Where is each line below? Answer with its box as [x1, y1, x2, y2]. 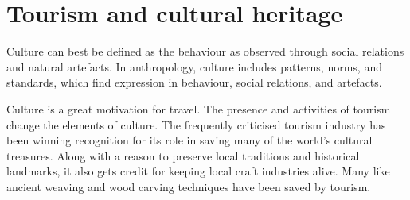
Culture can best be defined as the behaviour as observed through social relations [6, 43, 404, 60]
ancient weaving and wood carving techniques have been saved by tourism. [6, 178, 371, 194]
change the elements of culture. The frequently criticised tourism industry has [6, 116, 386, 133]
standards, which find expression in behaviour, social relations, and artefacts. [6, 74, 382, 90]
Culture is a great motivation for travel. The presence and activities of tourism [6, 100, 391, 117]
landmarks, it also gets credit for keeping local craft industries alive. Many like [6, 163, 390, 179]
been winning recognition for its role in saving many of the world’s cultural [6, 132, 373, 148]
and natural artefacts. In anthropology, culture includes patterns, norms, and [6, 58, 382, 75]
